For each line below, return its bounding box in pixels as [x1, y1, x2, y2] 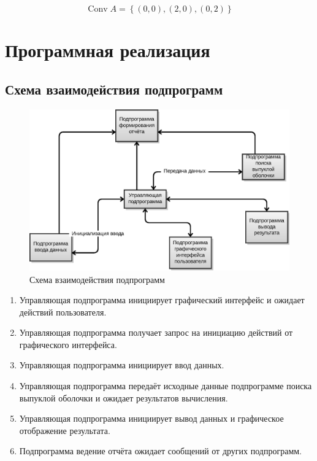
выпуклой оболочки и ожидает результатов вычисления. [19, 391, 228, 404]
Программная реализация [5, 37, 210, 63]
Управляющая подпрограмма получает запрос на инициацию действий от [19, 326, 293, 339]
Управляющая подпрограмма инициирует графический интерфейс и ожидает [19, 293, 305, 306]
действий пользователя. [19, 305, 107, 318]
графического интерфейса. [19, 338, 117, 351]
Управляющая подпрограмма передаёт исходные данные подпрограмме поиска [19, 379, 312, 392]
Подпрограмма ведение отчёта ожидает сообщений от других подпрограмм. [19, 444, 302, 457]
